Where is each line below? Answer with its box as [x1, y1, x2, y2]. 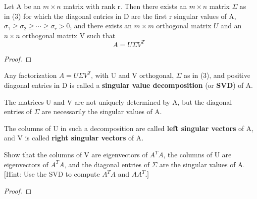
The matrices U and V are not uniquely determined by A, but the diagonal [4, 96, 232, 107]
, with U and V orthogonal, [91, 70, 174, 80]
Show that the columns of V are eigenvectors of [4, 149, 148, 160]
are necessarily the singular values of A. [42, 106, 162, 117]
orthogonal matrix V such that [22, 30, 116, 40]
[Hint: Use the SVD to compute [4, 169, 100, 179]
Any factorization [4, 70, 57, 80]
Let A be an [4, 1, 41, 11]
